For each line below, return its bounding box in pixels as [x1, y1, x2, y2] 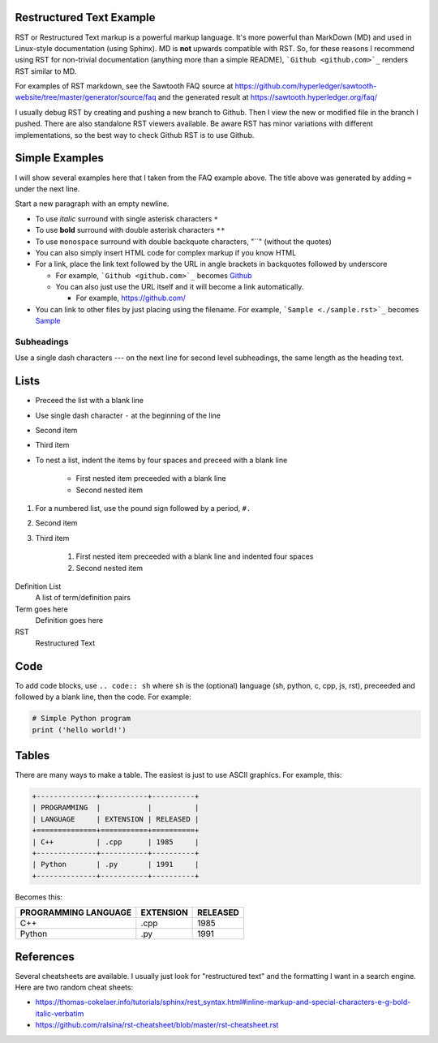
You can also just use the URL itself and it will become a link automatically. [55, 282, 304, 292]
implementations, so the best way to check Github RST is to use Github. [15, 130, 255, 139]
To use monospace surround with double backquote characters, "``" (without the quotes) [35, 236, 332, 247]
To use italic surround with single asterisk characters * [35, 213, 219, 223]
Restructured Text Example [15, 11, 156, 24]
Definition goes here [35, 616, 104, 625]
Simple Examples [15, 151, 105, 165]
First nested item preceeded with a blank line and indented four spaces [75, 552, 314, 561]
